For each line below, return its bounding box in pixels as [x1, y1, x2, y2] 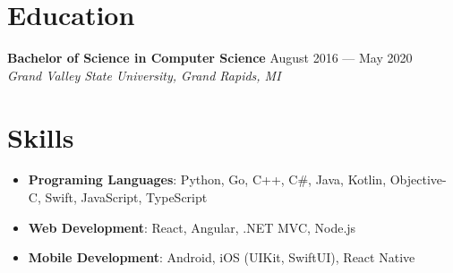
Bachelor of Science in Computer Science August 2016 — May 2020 [7, 48, 413, 67]
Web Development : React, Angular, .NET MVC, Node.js [28, 218, 356, 236]
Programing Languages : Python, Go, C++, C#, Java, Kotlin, [28, 170, 387, 189]
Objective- [389, 170, 447, 189]
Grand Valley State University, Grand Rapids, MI [7, 65, 281, 84]
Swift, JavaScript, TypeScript [45, 188, 208, 207]
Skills [7, 118, 74, 155]
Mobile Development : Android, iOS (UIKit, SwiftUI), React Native [28, 248, 415, 267]
